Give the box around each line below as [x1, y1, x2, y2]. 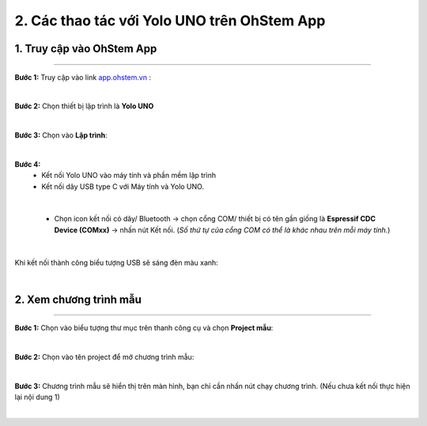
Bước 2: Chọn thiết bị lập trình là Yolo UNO [14, 101, 154, 111]
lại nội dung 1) [14, 392, 61, 402]
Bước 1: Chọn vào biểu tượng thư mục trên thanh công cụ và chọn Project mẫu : [14, 323, 274, 333]
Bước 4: [14, 159, 41, 169]
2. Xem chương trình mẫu [14, 292, 142, 306]
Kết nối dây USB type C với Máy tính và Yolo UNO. [41, 182, 205, 191]
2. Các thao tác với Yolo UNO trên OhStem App [14, 12, 326, 29]
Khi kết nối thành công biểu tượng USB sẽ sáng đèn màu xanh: [14, 258, 219, 267]
